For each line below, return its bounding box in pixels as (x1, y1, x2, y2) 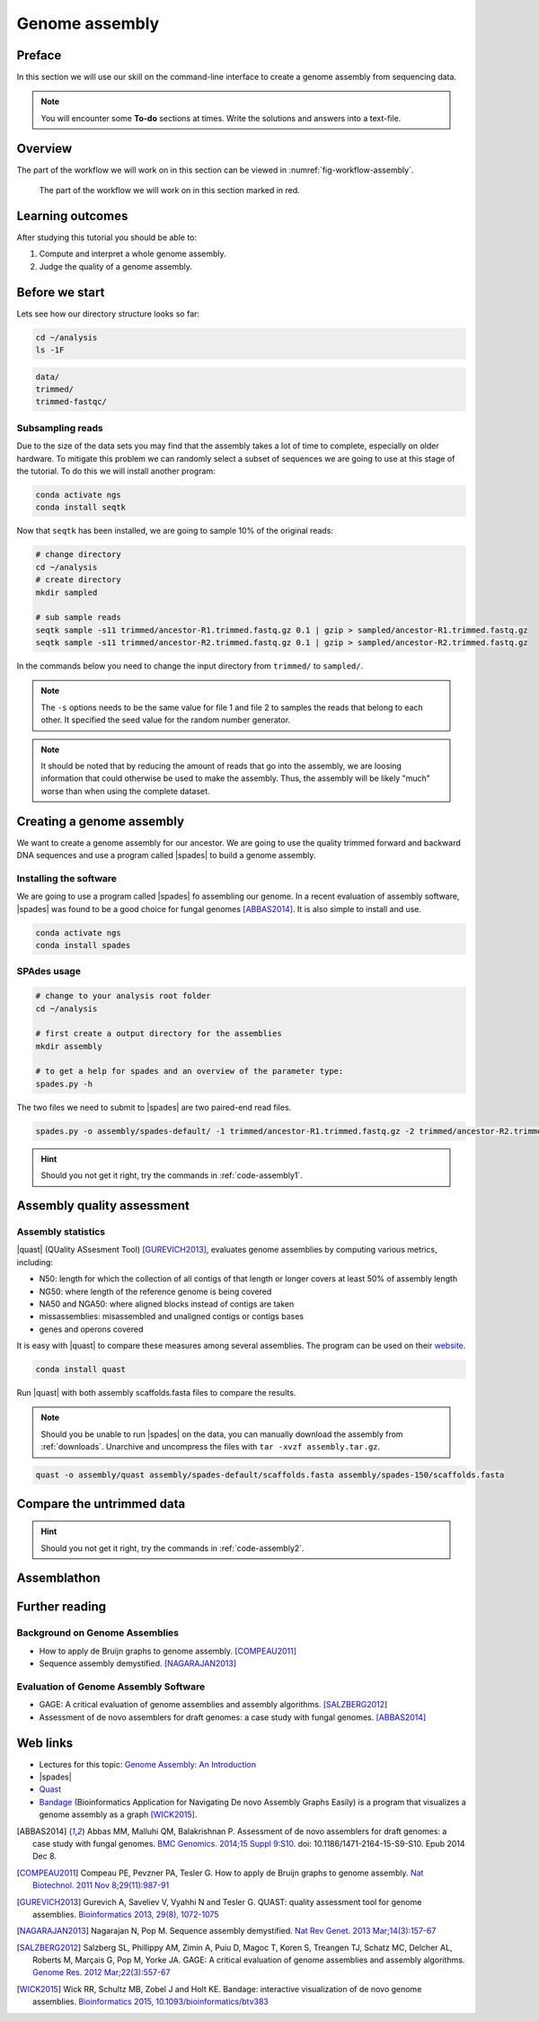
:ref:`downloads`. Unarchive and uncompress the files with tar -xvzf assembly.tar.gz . (40, 1441, 381, 1452)
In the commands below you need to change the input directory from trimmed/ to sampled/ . (16, 660, 364, 671)
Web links (16, 1735, 74, 1751)
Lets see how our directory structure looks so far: (16, 308, 200, 319)
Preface (16, 48, 62, 63)
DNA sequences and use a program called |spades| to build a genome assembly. (16, 850, 316, 861)
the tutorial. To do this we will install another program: (16, 465, 216, 476)
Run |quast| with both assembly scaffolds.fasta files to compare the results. (16, 1387, 296, 1398)
